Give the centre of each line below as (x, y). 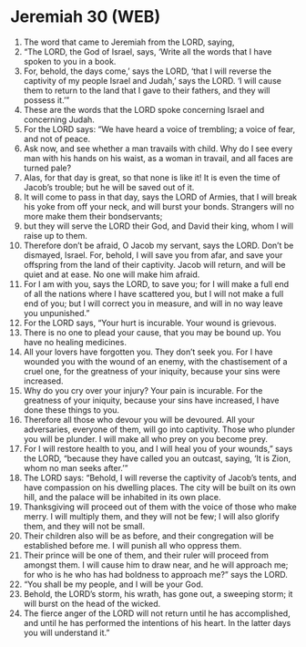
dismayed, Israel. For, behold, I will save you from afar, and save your (153, 255)
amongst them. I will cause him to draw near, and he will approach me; (156, 565)
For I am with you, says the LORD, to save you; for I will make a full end (156, 283)
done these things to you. (71, 410)
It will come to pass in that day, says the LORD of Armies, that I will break (160, 197)
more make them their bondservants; (93, 216)
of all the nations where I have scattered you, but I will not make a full (153, 293)
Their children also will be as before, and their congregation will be (148, 536)
